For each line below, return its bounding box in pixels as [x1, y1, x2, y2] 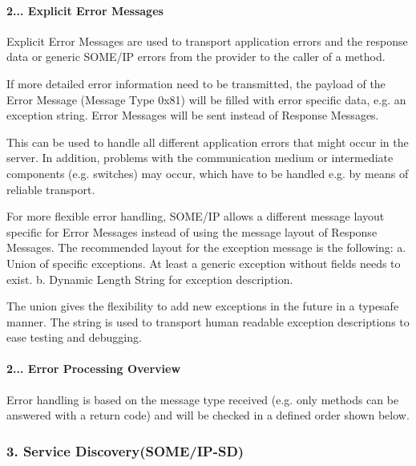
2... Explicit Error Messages [6, 2, 164, 18]
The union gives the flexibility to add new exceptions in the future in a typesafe [6, 298, 399, 314]
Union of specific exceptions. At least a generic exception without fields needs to [6, 254, 401, 271]
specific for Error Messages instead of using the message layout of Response [6, 223, 378, 240]
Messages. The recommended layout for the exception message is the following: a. [6, 239, 406, 256]
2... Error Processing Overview [6, 360, 181, 377]
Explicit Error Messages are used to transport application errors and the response [6, 32, 408, 49]
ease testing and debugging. [6, 329, 142, 346]
